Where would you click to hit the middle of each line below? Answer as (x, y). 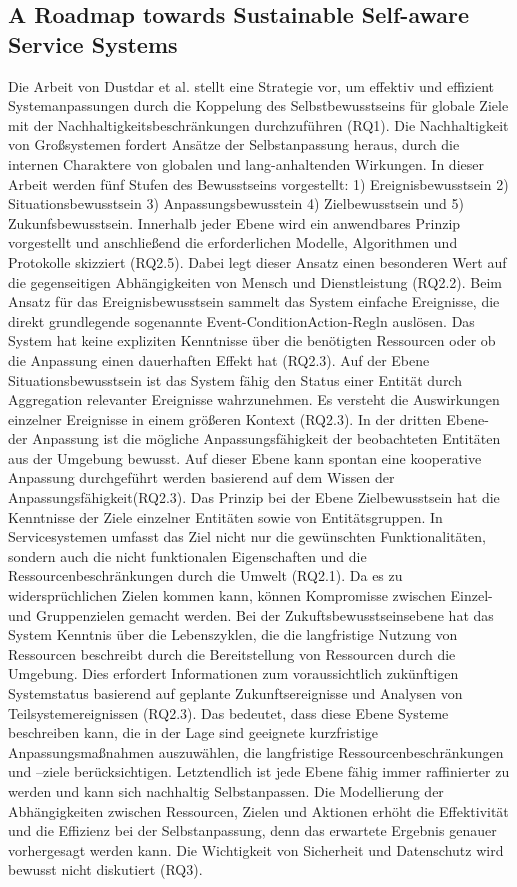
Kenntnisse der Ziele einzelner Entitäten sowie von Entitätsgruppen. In (225, 516)
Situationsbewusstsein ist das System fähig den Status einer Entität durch (235, 379)
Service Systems (93, 43)
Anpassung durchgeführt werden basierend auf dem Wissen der (201, 477)
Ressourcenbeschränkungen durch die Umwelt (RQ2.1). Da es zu (205, 575)
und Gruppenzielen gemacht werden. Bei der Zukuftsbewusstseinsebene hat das (251, 614)
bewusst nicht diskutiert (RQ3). (105, 869)
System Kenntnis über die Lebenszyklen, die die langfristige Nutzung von (233, 634)
